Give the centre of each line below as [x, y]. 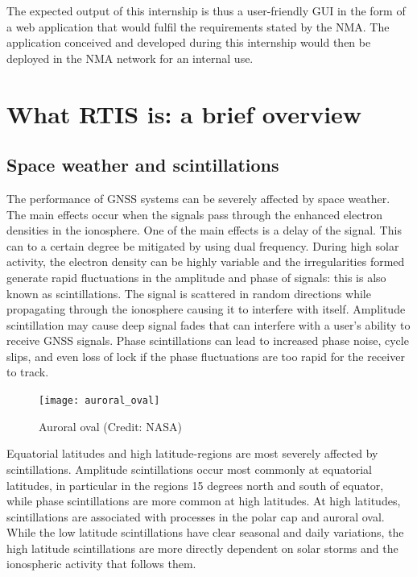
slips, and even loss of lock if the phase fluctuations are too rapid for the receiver [206, 356]
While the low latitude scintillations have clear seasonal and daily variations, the [205, 532]
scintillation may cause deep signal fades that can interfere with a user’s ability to [208, 324]
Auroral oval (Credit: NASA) [110, 426]
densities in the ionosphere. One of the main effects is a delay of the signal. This [204, 230]
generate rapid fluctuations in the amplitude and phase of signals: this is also [196, 277]
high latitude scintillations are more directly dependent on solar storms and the [202, 548]
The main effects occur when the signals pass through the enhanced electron [195, 214]
